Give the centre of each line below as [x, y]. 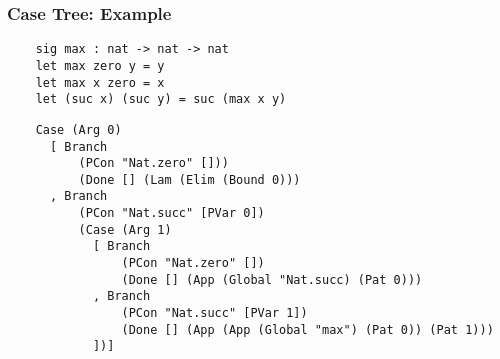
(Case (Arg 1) [125, 229]
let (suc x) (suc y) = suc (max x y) [161, 99]
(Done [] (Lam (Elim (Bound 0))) [189, 179]
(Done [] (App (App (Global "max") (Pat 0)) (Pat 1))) [307, 329]
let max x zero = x [100, 82]
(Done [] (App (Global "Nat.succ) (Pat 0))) [272, 279]
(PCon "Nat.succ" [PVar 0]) [171, 213]
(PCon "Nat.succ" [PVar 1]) [214, 313]
